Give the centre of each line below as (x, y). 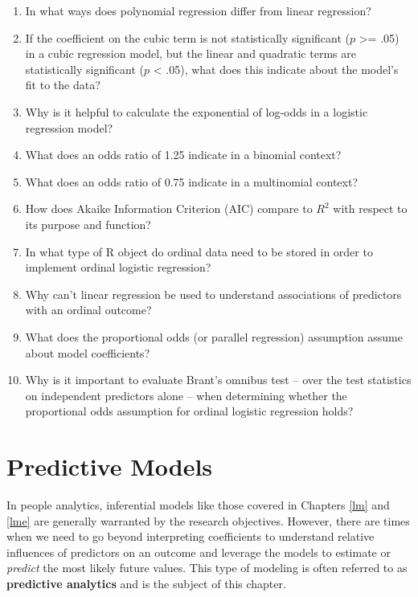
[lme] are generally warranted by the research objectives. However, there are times (208, 520)
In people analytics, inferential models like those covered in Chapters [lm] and (198, 505)
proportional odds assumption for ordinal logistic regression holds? (189, 411)
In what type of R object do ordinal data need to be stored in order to (199, 251)
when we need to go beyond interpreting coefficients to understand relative (191, 536)
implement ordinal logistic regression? (118, 267)
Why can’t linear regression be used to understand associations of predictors (213, 294)
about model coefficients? (88, 352)
